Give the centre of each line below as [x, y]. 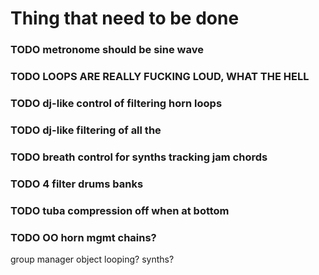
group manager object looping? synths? [92, 259]
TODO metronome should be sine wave [107, 50]
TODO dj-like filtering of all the [86, 130]
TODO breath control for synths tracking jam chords [139, 157]
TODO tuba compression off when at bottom [120, 210]
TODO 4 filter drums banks [77, 184]
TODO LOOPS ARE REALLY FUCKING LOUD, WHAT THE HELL [160, 77]
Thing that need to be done [125, 18]
